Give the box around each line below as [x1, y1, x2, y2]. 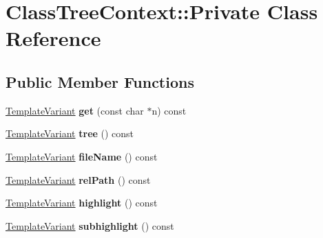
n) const [152, 103, 187, 117]
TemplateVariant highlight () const [6, 195, 158, 210]
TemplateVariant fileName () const [6, 149, 158, 163]
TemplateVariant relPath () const [6, 172, 151, 187]
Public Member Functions [6, 71, 194, 92]
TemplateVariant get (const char [6, 103, 144, 117]
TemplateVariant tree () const [6, 126, 134, 141]
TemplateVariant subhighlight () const [6, 218, 174, 233]
